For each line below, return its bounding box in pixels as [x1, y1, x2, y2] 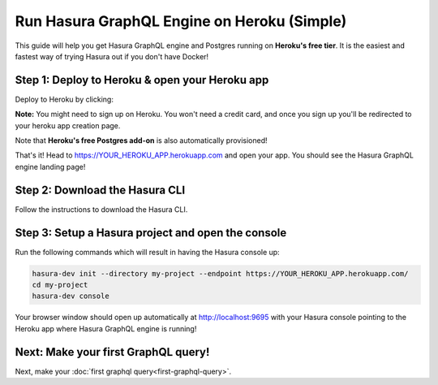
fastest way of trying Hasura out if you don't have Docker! [15, 51, 209, 61]
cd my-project [32, 280, 88, 289]
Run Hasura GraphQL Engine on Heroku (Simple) [15, 12, 347, 30]
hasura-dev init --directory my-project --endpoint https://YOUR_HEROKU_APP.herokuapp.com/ [32, 269, 409, 278]
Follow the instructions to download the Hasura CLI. [15, 204, 188, 214]
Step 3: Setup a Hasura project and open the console [15, 226, 287, 240]
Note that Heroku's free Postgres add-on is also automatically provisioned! [15, 136, 268, 145]
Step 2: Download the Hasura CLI [15, 183, 186, 197]
